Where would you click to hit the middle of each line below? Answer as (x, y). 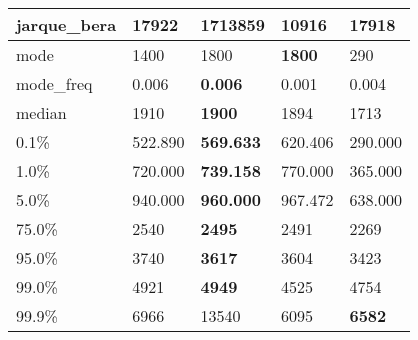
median (41, 112)
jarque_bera (66, 24)
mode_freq (54, 83)
